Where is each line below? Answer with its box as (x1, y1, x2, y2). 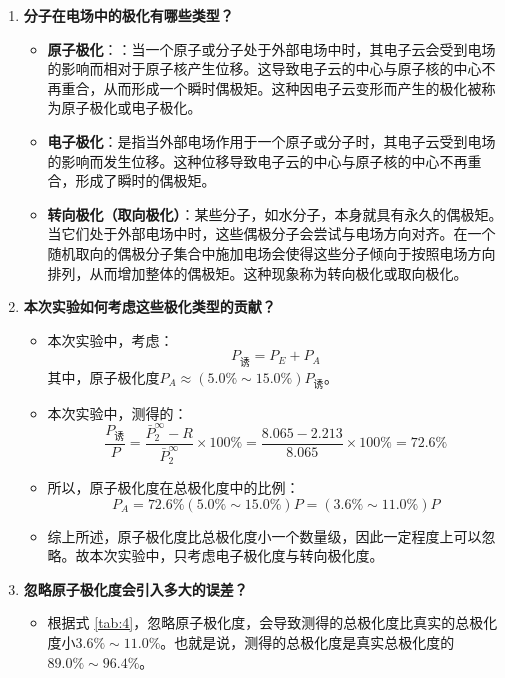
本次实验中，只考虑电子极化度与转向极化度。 (89, 545, 384, 566)
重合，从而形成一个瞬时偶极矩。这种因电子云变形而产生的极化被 (61, 77, 482, 98)
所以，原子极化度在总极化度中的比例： (47, 477, 300, 498)
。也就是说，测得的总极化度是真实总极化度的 (160, 632, 455, 653)
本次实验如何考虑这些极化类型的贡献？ (23, 296, 276, 317)
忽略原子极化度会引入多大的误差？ (23, 578, 248, 599)
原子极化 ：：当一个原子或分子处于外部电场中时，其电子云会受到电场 (47, 38, 496, 59)
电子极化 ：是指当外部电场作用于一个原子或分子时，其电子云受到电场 (47, 130, 496, 151)
